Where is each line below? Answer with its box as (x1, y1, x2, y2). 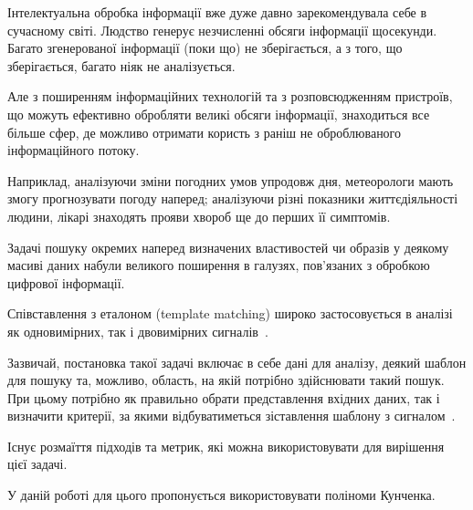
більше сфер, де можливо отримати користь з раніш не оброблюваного (7, 122, 402, 141)
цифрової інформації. (7, 273, 125, 292)
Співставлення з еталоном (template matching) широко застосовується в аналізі (7, 304, 453, 323)
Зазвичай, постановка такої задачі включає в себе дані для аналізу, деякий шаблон (7, 352, 467, 371)
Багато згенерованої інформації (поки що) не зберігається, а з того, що (7, 38, 403, 57)
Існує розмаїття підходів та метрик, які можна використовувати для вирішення (7, 436, 445, 455)
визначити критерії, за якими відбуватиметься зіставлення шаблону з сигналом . (7, 406, 456, 425)
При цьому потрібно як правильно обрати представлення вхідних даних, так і (7, 388, 440, 407)
